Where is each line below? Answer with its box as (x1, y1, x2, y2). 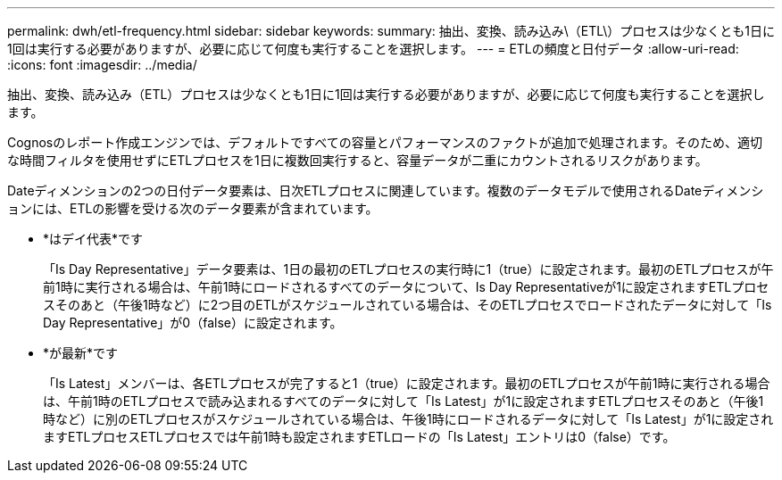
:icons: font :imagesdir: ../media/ (7, 57, 197, 72)
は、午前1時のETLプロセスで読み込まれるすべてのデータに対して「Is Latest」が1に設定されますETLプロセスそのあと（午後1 (43, 393, 764, 409)
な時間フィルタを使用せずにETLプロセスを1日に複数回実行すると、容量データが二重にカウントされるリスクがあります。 (7, 153, 708, 168)
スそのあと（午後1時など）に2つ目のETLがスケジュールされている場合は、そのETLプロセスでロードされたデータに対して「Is (43, 297, 772, 312)
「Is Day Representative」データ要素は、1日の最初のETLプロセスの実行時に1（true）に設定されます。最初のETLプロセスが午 (43, 261, 774, 277)
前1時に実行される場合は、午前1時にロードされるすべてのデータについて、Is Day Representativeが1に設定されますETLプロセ (43, 279, 770, 294)
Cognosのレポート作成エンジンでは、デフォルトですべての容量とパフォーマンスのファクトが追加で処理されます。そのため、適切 (7, 135, 763, 150)
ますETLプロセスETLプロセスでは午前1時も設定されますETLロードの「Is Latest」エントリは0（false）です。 (43, 429, 676, 444)
